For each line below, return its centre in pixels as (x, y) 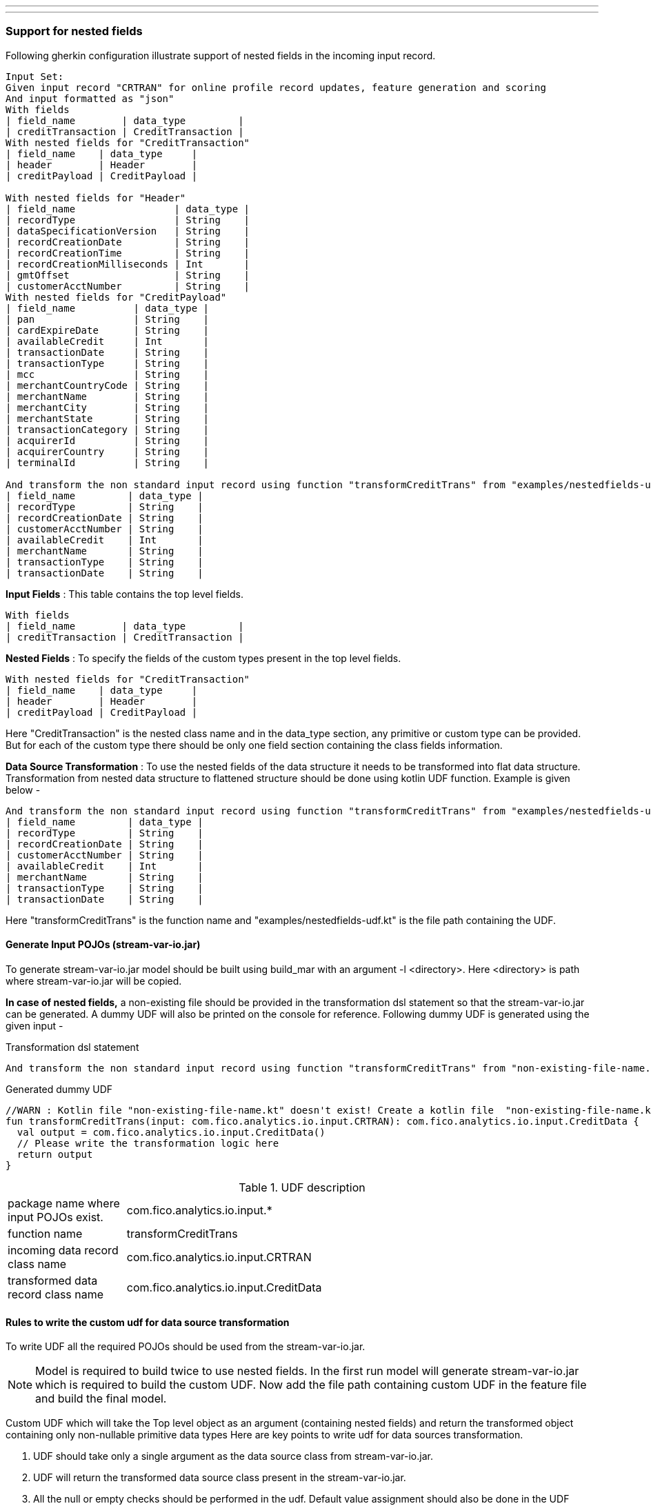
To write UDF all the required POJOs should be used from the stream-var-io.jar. (186, 1347)
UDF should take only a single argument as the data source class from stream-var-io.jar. (233, 1456)
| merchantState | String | (108, 418)
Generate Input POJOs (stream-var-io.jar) (103, 945)
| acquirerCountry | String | (108, 451)
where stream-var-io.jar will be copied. (94, 981)
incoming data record (63, 1250)
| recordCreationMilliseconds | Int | (128, 264)
